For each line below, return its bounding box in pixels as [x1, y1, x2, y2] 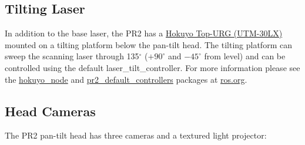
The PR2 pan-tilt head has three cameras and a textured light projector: [5, 129, 267, 141]
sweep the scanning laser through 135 [5, 50, 139, 62]
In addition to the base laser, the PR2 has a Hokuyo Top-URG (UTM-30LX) [5, 27, 283, 39]
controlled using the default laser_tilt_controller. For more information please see [5, 61, 300, 73]
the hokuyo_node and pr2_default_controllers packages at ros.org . [5, 73, 247, 85]
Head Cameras [5, 102, 96, 120]
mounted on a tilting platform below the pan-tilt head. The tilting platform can [5, 38, 292, 50]
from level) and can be [204, 50, 286, 62]
